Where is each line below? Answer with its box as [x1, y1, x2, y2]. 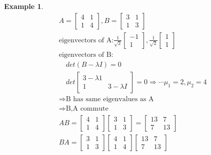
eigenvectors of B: [58, 51, 113, 58]
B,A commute [65, 105, 108, 112]
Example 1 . [4, 1, 43, 11]
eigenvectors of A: [58, 36, 114, 44]
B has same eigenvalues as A [65, 95, 154, 103]
